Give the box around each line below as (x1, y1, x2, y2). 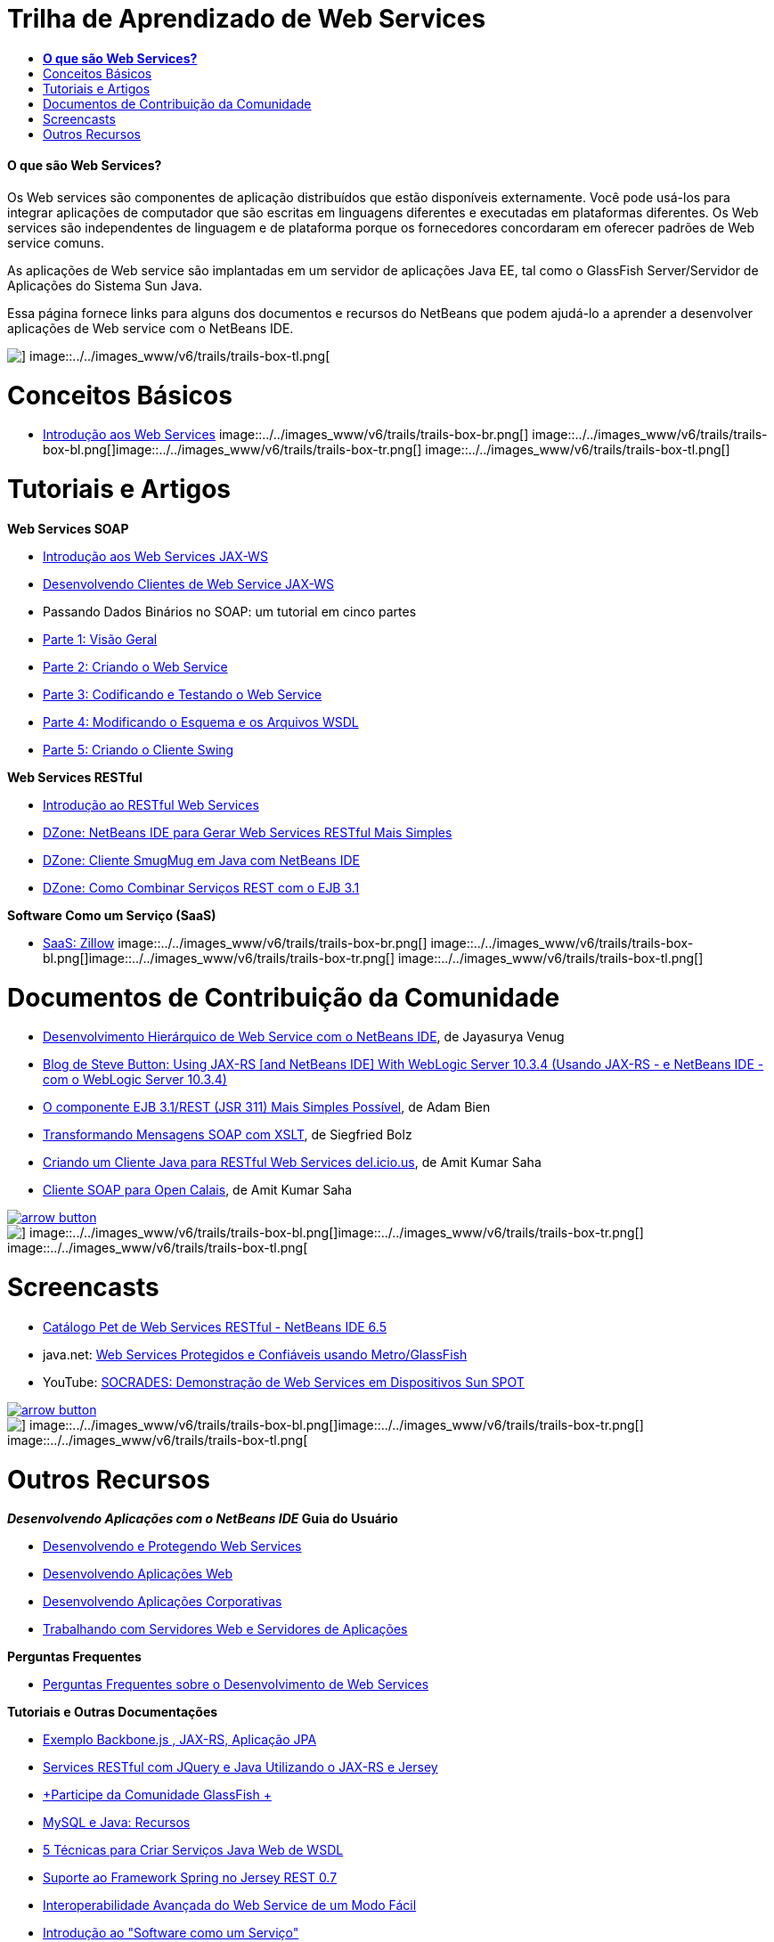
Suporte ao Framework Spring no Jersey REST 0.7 (43, 1870, 338, 1886)
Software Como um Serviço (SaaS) (7, 907, 216, 923)
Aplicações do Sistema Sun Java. (7, 277, 203, 293)
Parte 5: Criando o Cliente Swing (43, 741, 234, 757)
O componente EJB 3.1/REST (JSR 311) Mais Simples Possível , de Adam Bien (43, 1099, 491, 1115)
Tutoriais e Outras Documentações (7, 1704, 218, 1720)
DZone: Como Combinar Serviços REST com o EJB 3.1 (43, 879, 360, 895)
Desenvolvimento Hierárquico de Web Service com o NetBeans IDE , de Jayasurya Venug (43, 1029, 565, 1045)
